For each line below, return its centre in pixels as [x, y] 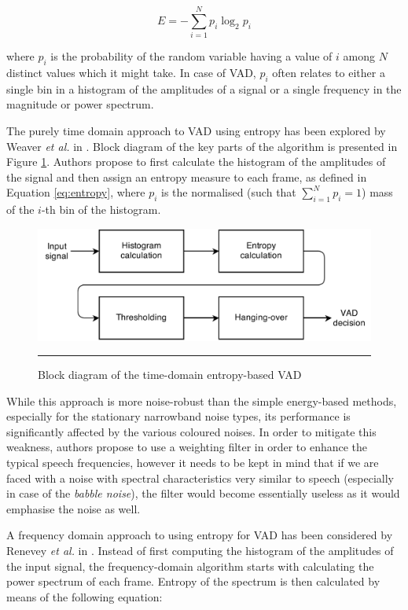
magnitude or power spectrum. [80, 104]
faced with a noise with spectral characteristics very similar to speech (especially [200, 478]
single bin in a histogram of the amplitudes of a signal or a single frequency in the [204, 88]
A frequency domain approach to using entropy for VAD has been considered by [200, 535]
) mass [377, 192]
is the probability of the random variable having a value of [191, 56]
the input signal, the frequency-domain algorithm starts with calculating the [190, 566]
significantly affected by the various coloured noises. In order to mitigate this [191, 431]
